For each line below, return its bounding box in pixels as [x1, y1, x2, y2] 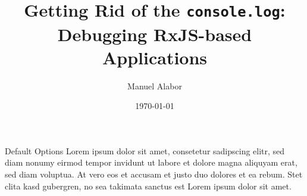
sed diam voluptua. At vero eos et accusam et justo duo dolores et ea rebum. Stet [5, 168, 303, 180]
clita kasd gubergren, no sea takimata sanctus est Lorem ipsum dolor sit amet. [5, 179, 292, 192]
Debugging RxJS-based [57, 21, 252, 46]
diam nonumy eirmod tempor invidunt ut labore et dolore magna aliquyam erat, [5, 156, 297, 169]
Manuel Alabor [127, 79, 182, 92]
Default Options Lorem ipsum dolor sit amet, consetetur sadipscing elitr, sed [5, 144, 285, 157]
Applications [102, 45, 208, 69]
